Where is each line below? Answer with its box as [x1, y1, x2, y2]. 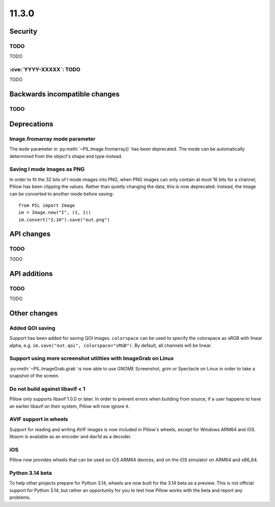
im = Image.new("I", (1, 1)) [18, 209, 91, 216]
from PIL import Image [18, 202, 75, 208]
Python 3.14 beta [9, 469, 52, 476]
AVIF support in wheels [9, 416, 68, 423]
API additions [9, 269, 53, 278]
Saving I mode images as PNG [9, 166, 85, 173]
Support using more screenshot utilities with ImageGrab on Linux [9, 355, 174, 362]
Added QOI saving [9, 324, 56, 331]
